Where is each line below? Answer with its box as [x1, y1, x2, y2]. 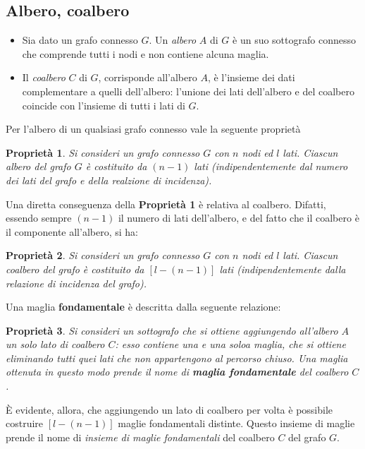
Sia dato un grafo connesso [22, 32, 138, 47]
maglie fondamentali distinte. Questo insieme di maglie [118, 416, 355, 431]
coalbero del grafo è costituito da [6, 261, 144, 276]
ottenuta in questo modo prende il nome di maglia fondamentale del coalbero [6, 364, 349, 379]
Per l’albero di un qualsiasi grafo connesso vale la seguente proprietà [6, 121, 301, 136]
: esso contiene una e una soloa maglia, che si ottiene [115, 337, 346, 352]
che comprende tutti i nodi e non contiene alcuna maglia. [22, 46, 269, 61]
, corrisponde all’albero [98, 70, 197, 85]
